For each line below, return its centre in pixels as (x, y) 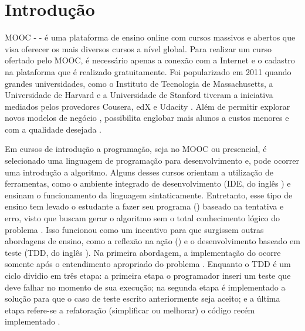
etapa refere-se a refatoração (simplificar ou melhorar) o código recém (130, 310)
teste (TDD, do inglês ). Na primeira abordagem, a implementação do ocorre (143, 252)
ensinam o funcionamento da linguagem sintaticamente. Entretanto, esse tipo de (149, 195)
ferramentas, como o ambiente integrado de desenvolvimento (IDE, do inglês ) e (148, 183)
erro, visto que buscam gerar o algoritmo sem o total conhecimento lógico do (142, 218)
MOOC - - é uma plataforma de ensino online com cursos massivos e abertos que (150, 37)
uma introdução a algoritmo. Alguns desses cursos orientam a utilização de (139, 172)
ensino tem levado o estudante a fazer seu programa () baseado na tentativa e (144, 206)
